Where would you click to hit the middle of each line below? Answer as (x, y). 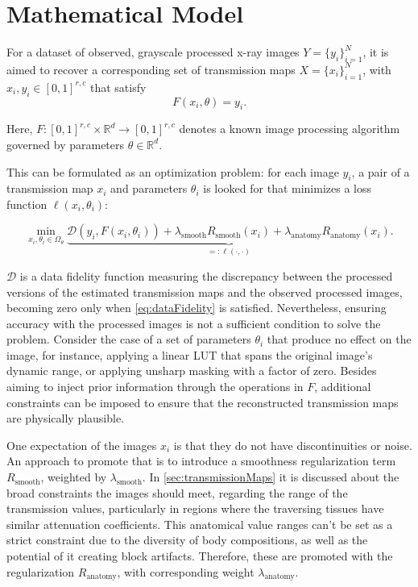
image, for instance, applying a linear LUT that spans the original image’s (190, 354)
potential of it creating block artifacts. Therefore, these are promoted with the (200, 556)
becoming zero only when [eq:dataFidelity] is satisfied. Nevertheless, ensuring (197, 308)
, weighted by (74, 477)
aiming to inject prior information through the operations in (155, 387)
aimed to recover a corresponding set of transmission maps (151, 69)
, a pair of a (381, 171)
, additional (343, 387)
